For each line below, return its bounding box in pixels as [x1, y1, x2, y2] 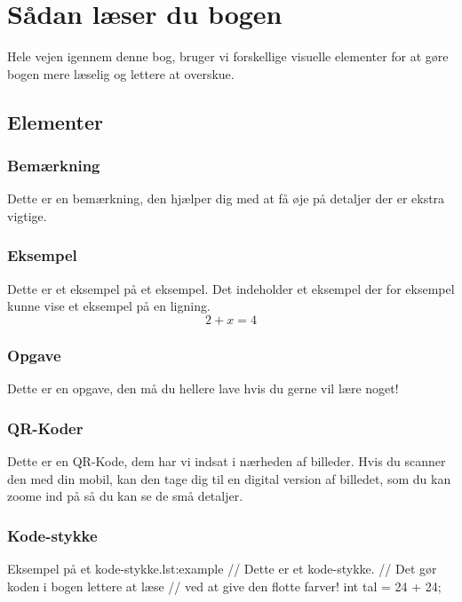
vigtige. [7, 206, 47, 225]
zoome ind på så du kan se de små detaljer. [7, 487, 243, 505]
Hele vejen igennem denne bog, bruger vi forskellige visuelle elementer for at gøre [7, 47, 449, 66]
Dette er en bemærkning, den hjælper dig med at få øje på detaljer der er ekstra [7, 189, 445, 208]
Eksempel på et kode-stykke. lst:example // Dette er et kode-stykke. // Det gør [7, 558, 437, 577]
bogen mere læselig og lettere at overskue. [7, 64, 235, 83]
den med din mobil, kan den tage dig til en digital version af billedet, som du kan [7, 469, 451, 487]
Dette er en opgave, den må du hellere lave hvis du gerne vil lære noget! [7, 379, 399, 398]
